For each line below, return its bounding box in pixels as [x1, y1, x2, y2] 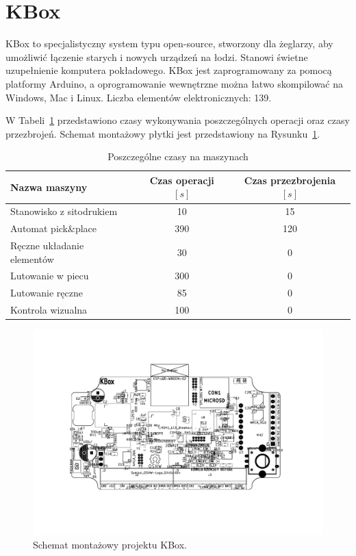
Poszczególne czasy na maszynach [107, 149, 249, 164]
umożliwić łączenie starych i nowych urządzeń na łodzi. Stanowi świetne [5, 49, 308, 64]
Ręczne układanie [10, 238, 84, 252]
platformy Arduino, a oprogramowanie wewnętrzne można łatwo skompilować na [5, 76, 344, 90]
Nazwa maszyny [10, 179, 88, 194]
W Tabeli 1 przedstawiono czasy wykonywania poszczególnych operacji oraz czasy [5, 113, 350, 127]
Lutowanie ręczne [10, 286, 83, 300]
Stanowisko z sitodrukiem [10, 204, 118, 218]
